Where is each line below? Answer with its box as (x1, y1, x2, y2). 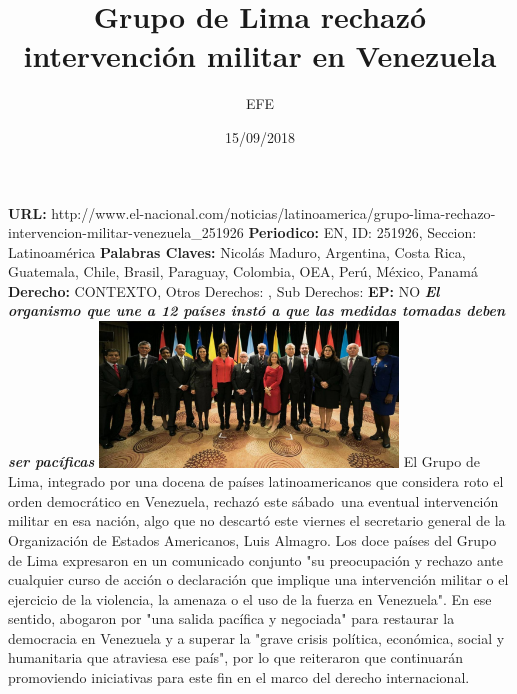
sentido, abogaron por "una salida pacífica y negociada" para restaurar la (8, 608, 455, 629)
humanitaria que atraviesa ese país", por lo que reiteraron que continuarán (8, 647, 463, 668)
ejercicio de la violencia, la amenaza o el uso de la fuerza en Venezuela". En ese (8, 588, 492, 609)
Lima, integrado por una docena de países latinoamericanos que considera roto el (8, 471, 504, 492)
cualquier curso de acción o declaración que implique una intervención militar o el (8, 569, 509, 590)
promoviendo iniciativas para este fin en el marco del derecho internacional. (8, 667, 470, 688)
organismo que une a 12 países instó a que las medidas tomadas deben (8, 300, 506, 321)
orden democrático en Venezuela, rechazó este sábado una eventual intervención (8, 490, 499, 511)
